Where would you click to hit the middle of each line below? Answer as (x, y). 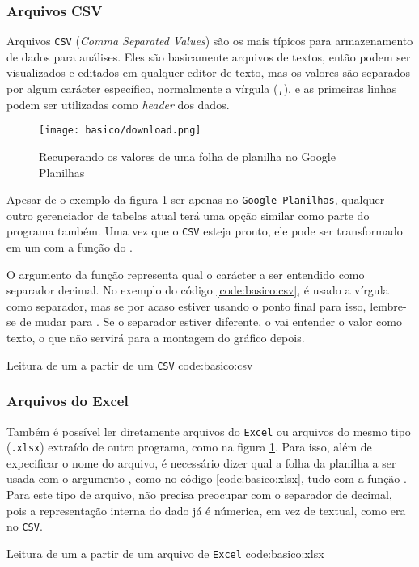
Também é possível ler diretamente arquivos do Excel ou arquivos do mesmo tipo (209, 431)
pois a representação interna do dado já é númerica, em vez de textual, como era (206, 510)
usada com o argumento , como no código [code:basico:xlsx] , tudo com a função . (207, 478)
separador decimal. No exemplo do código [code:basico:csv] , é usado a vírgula (198, 290)
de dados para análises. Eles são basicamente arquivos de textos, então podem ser (209, 56)
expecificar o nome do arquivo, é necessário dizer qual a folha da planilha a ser (201, 462)
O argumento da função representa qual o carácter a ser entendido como (186, 274)
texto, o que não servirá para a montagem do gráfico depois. (156, 338)
